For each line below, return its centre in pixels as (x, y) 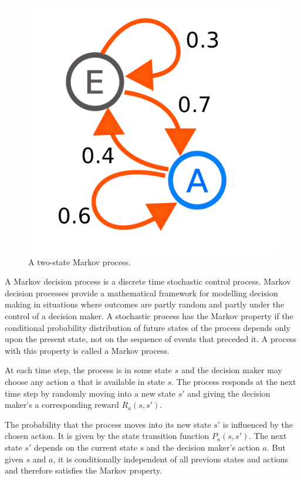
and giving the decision (229, 393)
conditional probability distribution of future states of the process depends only (148, 327)
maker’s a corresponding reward (62, 405)
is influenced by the (258, 424)
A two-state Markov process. (80, 261)
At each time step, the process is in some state (89, 370)
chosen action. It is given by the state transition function (107, 436)
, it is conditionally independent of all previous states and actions (171, 459)
